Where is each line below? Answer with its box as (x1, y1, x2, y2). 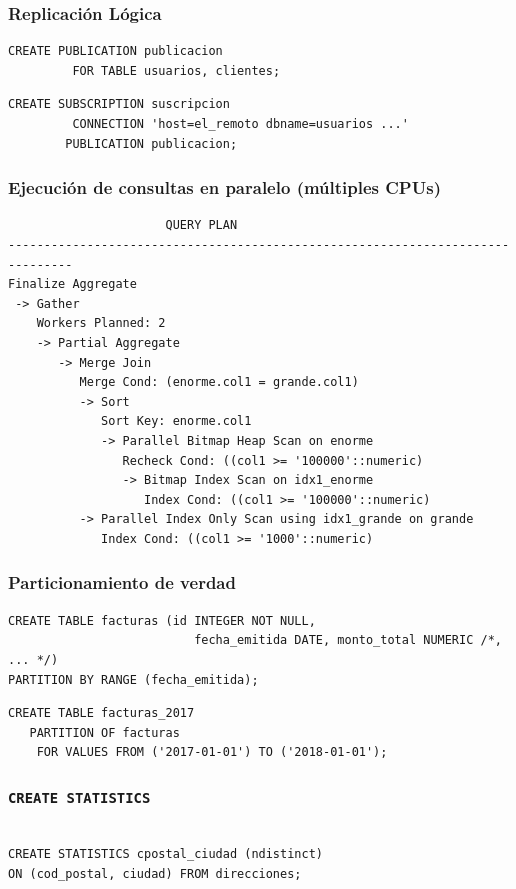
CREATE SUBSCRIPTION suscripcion (8, 97, 230, 112)
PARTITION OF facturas (29, 725, 180, 740)
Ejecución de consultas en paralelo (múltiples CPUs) (8, 175, 441, 200)
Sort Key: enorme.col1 (101, 414, 252, 429)
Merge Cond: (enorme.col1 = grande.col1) (79, 375, 359, 390)
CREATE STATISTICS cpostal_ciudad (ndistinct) (8, 847, 323, 862)
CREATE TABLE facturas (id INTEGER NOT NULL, (8, 613, 316, 628)
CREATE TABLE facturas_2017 (8, 706, 195, 721)
